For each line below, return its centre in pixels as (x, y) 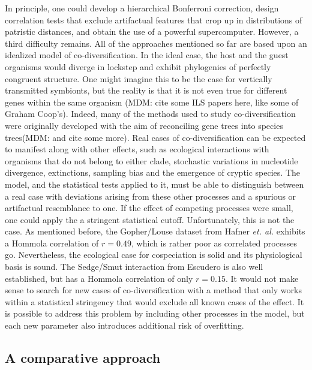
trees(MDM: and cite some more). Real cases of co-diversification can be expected (155, 137)
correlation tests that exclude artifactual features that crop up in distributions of (154, 19)
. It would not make (262, 278)
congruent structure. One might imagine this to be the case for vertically (139, 78)
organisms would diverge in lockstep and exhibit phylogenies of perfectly (138, 66)
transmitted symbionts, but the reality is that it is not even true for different (146, 90)
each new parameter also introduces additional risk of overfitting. (124, 325)
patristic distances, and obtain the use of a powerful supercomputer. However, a (152, 31)
